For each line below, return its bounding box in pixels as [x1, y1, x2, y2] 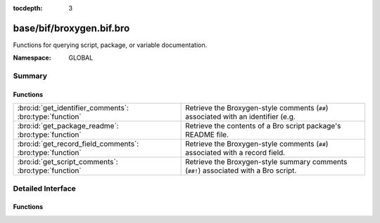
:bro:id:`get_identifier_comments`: [17, 103, 129, 113]
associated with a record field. [185, 148, 286, 158]
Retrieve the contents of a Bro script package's [185, 121, 341, 131]
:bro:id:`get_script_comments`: [17, 157, 119, 167]
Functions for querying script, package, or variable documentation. [13, 41, 208, 49]
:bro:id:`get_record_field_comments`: [17, 139, 139, 149]
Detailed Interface [13, 183, 77, 193]
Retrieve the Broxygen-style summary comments [185, 157, 348, 167]
